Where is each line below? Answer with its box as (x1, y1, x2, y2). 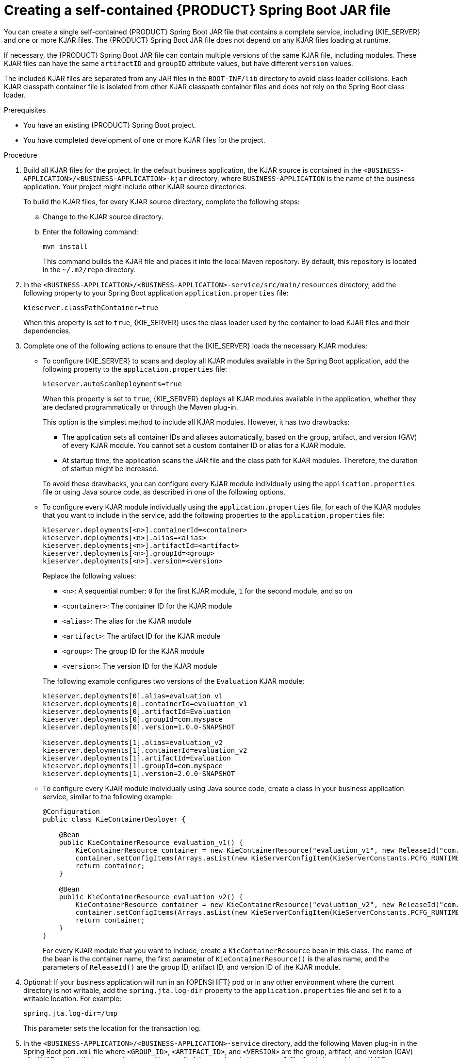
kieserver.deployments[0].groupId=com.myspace (43, 715, 223, 723)
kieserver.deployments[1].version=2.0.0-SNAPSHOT (43, 769, 235, 777)
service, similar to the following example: (43, 792, 173, 801)
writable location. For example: (23, 994, 122, 1003)
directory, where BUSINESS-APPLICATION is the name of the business (189, 174, 415, 182)
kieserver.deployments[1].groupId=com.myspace (43, 761, 223, 770)
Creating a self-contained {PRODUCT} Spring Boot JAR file (4, 2, 391, 18)
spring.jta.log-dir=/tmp (23, 1009, 117, 1017)
